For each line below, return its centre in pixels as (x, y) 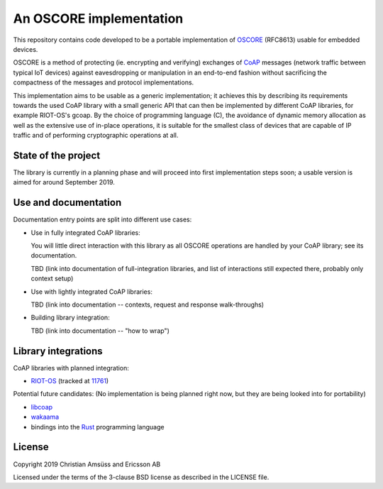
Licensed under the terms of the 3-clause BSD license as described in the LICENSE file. (141, 477)
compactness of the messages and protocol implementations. (104, 82)
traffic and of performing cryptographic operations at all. (96, 136)
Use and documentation (67, 203)
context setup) (52, 279)
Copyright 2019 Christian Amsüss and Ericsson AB (87, 464)
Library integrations (58, 351)
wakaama (45, 417)
